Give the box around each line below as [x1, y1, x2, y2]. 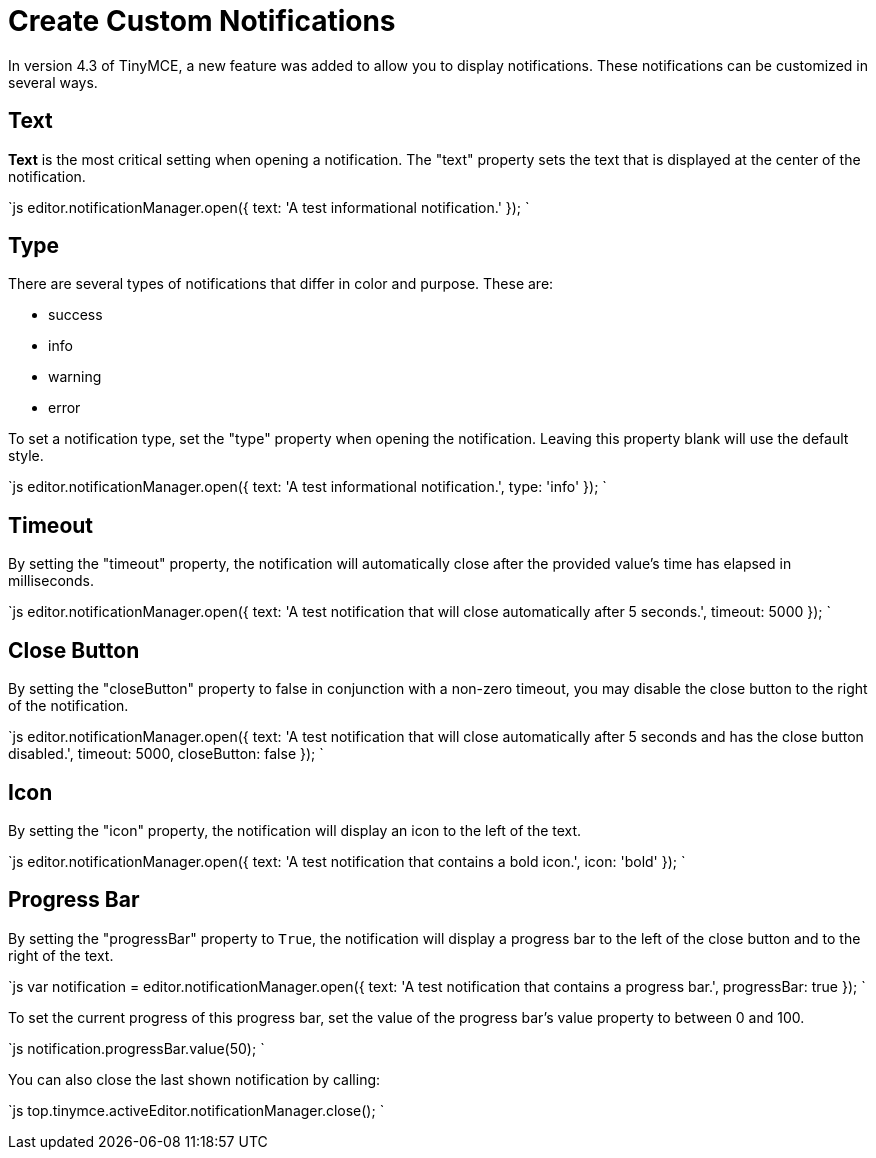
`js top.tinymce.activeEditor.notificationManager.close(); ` [8, 1101, 385, 1119]
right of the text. [8, 946, 114, 964]
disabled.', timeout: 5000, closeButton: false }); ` [8, 745, 324, 763]
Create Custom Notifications [8, 4, 396, 38]
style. [8, 447, 44, 465]
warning [48, 368, 102, 386]
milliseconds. [8, 572, 95, 590]
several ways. [8, 73, 98, 91]
